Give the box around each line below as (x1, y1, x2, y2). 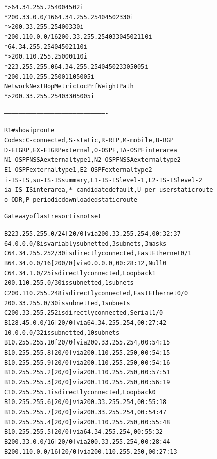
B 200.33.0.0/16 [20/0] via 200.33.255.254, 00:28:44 (4, 438, 170, 445)
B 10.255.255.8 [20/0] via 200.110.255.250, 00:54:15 (4, 349, 170, 356)
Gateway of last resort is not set (4, 213, 102, 220)
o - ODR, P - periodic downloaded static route (4, 196, 137, 203)
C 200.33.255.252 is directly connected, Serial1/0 (4, 309, 163, 317)
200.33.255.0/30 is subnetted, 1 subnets (4, 299, 130, 307)
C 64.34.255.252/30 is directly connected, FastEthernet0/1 (4, 250, 192, 257)
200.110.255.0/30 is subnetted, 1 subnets (4, 279, 134, 287)
